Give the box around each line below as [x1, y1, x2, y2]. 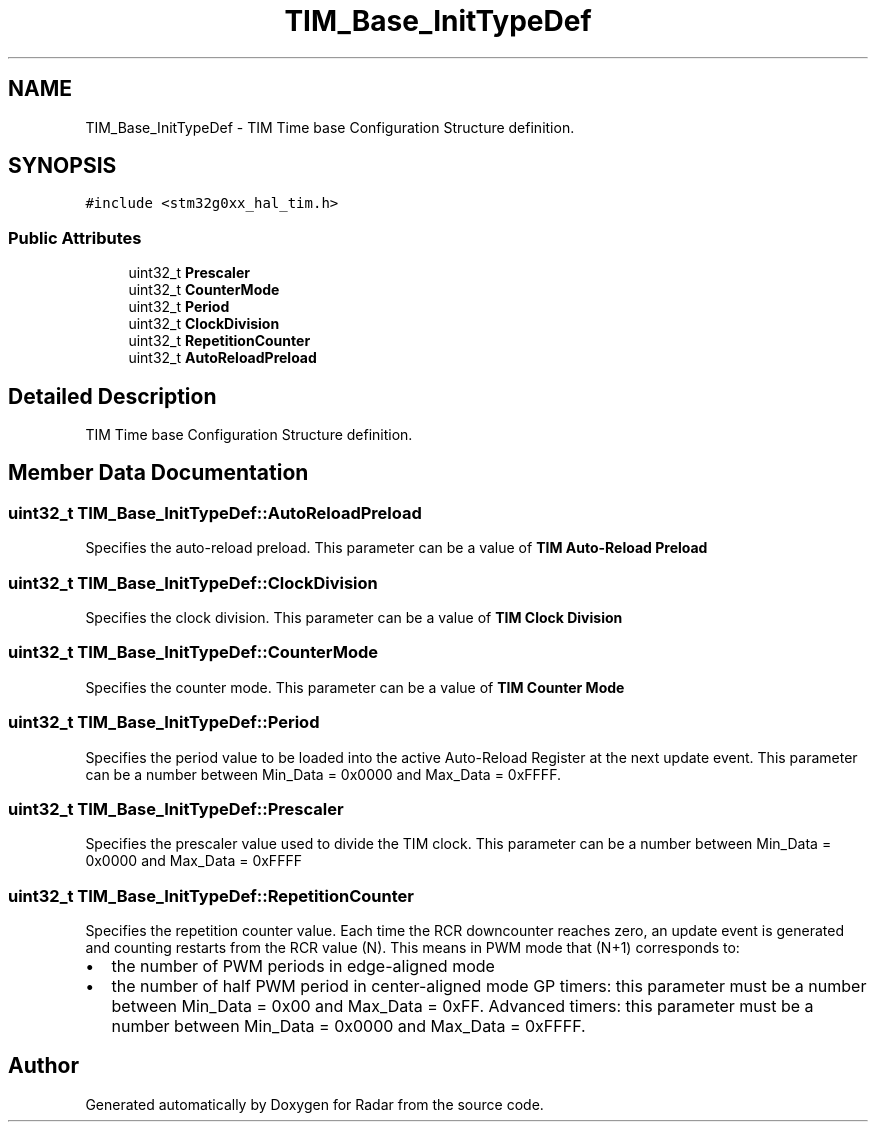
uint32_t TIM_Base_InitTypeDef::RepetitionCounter [8, 885, 414, 906]
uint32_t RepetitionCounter [128, 332, 311, 350]
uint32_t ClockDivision [128, 315, 280, 333]
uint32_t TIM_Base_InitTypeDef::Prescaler [8, 798, 344, 819]
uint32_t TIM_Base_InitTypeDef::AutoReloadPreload [8, 502, 422, 523]
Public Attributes [8, 227, 142, 248]
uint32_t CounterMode [128, 281, 280, 299]
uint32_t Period [128, 298, 230, 316]
